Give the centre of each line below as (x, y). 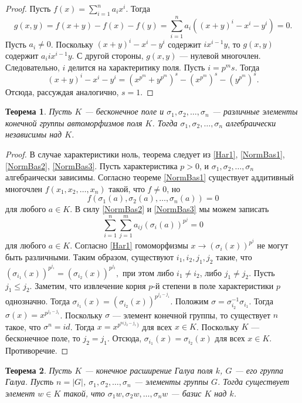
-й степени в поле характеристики (213, 285)
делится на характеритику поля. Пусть (137, 67)
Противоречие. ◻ (37, 350)
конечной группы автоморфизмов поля (74, 122)
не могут (273, 245)
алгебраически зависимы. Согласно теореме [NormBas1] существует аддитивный (150, 177)
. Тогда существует (253, 382)
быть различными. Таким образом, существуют (90, 256)
